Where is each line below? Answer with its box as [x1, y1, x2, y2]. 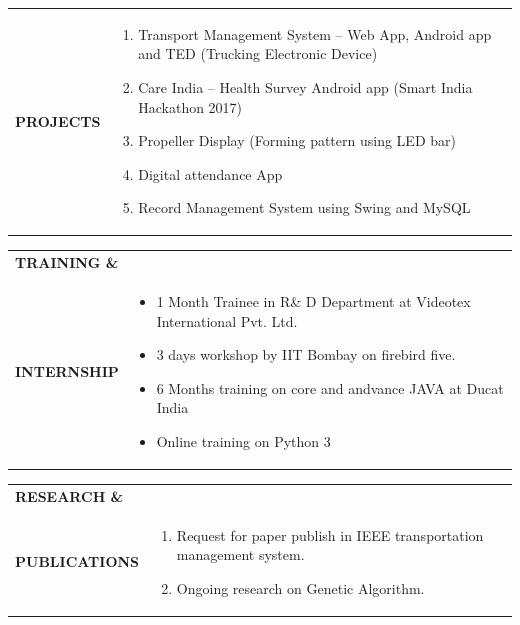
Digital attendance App [138, 163, 283, 184]
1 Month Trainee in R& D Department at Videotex [156, 291, 471, 311]
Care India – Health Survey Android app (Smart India [138, 76, 473, 97]
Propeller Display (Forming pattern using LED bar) [138, 130, 456, 151]
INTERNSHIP [15, 360, 119, 381]
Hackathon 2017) [138, 96, 243, 117]
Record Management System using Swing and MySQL [138, 197, 471, 218]
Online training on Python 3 [156, 430, 331, 451]
